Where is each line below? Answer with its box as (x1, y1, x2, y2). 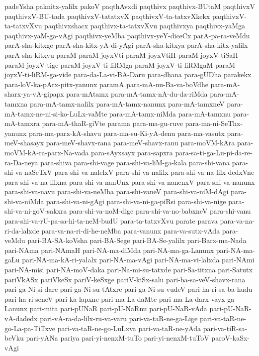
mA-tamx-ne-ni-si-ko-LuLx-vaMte (4, 108, 107, 119)
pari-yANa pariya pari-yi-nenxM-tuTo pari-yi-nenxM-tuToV (26, 333, 209, 343)
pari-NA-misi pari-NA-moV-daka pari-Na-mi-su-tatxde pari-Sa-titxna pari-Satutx (4, 264, 253, 275)
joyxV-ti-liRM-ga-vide (4, 69, 72, 80)
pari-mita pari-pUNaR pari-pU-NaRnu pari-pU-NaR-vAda (29, 303, 207, 314)
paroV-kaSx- (211, 333, 250, 343)
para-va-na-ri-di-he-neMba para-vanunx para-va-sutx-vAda (41, 225, 220, 236)
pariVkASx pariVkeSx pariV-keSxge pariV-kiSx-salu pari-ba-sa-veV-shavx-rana (4, 274, 246, 284)
